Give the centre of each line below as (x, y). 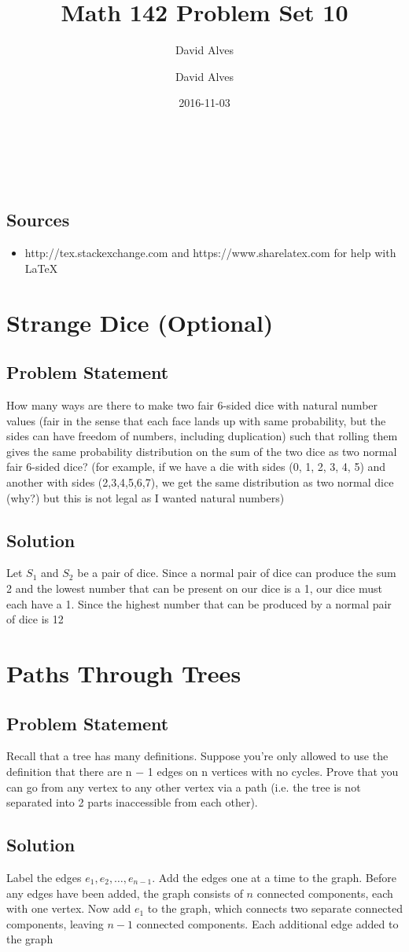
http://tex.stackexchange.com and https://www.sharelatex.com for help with (210, 253)
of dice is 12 (35, 619)
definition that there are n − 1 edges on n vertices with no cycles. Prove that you (203, 771)
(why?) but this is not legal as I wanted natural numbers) (146, 497)
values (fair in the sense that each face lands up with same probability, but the (196, 420)
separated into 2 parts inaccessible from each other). (132, 802)
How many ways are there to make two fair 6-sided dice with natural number (192, 405)
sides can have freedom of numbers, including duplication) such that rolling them (202, 436)
